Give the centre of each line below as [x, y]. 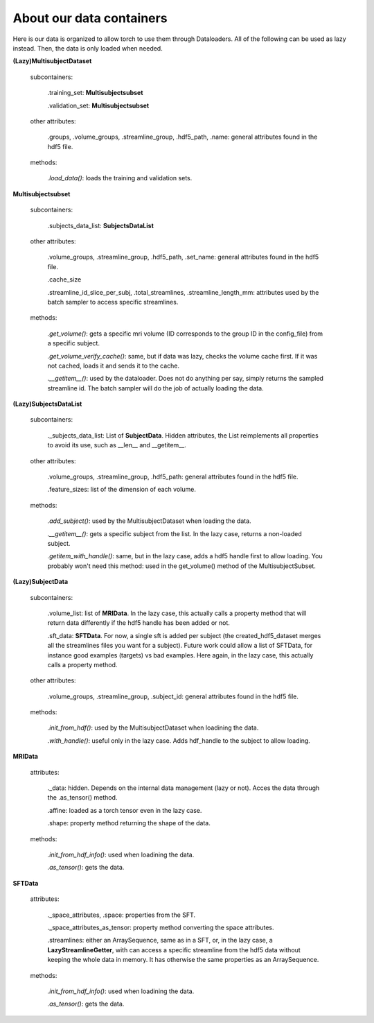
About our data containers [90, 18]
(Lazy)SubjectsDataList [47, 404]
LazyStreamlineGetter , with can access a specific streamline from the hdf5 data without [174, 949]
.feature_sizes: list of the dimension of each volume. [122, 490]
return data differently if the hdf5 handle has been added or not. [139, 623]
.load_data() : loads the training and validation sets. [120, 178]
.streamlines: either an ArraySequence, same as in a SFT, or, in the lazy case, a [160, 940]
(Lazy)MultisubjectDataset [52, 61]
